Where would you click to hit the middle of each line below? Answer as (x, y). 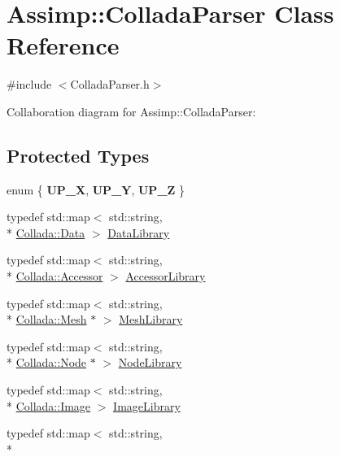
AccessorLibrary (166, 276)
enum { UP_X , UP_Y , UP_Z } (96, 189)
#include (29, 84)
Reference (63, 45)
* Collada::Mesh (47, 319)
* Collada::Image (49, 405)
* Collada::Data (46, 232)
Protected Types (78, 155)
